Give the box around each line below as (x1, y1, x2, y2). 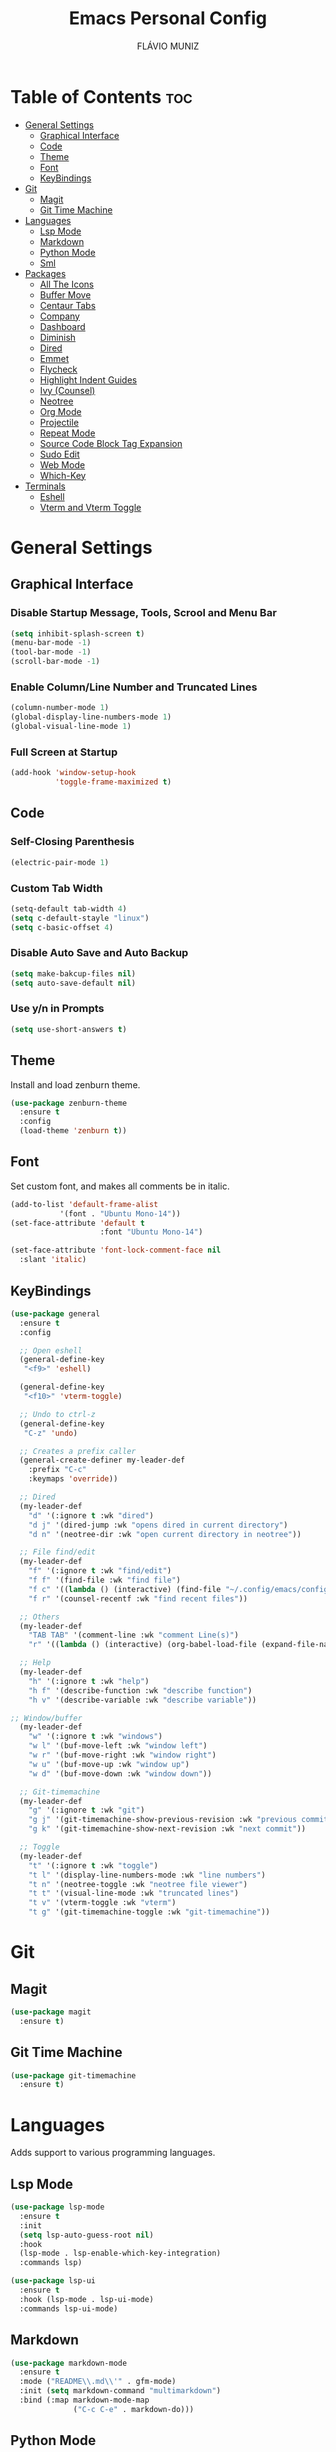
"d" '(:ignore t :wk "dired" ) (28, 1510, 155, 1521)
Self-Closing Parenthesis (10, 835, 135, 849)
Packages (24, 267, 67, 279)
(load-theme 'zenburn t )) (19, 1126, 128, 1136)
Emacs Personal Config (68, 7, 268, 30)
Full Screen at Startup (10, 745, 118, 759)
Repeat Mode (39, 427, 96, 439)
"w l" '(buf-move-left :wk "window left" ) (28, 1741, 208, 1751)
